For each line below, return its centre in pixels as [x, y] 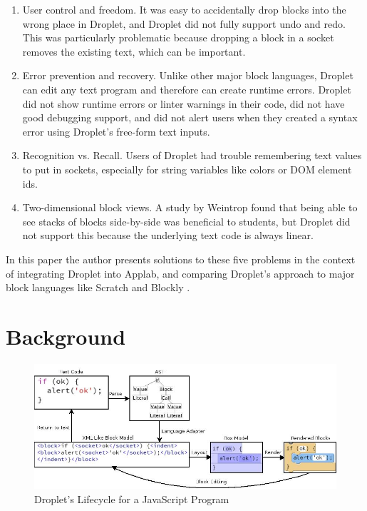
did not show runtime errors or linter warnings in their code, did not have [183, 103]
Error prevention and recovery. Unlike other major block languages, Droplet [188, 75]
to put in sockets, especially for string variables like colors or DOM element [187, 169]
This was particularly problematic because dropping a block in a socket [178, 37]
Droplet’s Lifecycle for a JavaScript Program [132, 499]
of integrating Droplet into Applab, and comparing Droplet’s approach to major [180, 273]
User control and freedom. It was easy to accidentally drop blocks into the [184, 9]
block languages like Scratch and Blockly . [98, 287]
